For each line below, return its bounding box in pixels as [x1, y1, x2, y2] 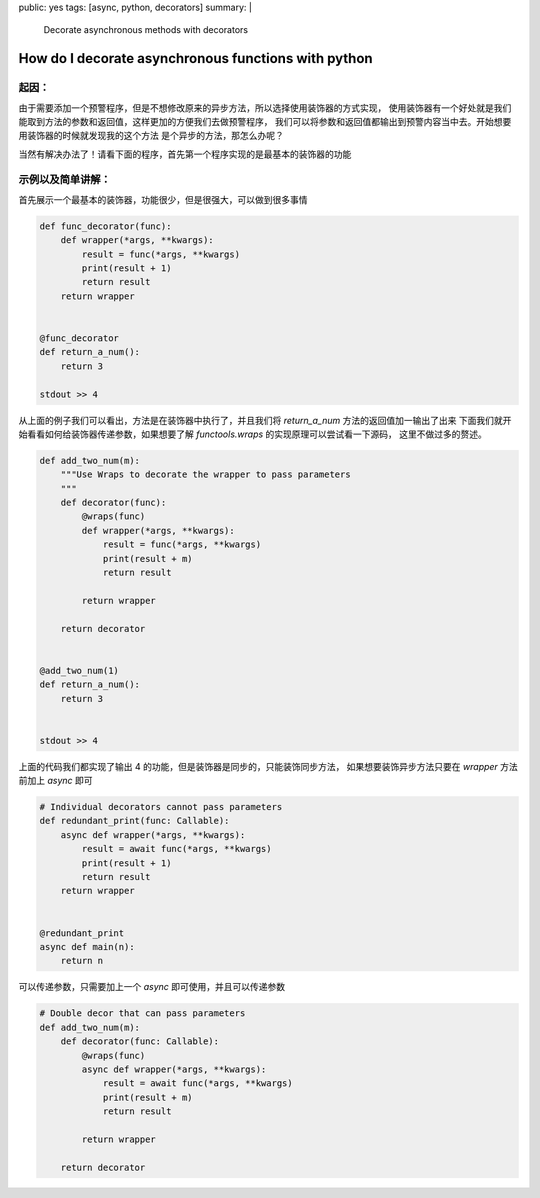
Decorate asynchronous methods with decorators [43, 24, 249, 36]
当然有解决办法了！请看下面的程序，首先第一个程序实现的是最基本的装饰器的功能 [18, 148, 352, 160]
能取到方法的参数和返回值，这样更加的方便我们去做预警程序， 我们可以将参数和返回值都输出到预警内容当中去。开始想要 [18, 115, 512, 127]
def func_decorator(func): [39, 220, 172, 232]
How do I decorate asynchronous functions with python [18, 50, 374, 67]
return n [60, 955, 104, 967]
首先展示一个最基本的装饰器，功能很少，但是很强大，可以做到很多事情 [18, 193, 308, 205]
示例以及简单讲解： [18, 173, 112, 187]
